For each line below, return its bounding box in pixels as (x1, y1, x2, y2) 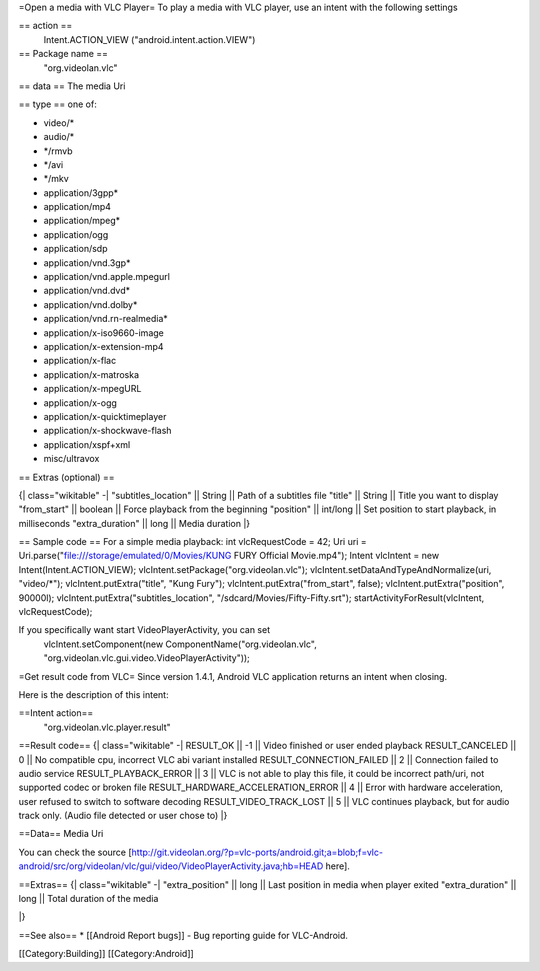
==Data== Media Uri (18, 828, 104, 840)
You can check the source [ (18, 846, 132, 858)
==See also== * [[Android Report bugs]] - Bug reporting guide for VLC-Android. (18, 929, 349, 941)
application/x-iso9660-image (43, 326, 164, 339)
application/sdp (43, 243, 108, 255)
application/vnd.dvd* (43, 285, 131, 297)
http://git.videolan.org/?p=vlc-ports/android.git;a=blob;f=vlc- (131, 846, 384, 858)
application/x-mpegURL (43, 383, 142, 395)
